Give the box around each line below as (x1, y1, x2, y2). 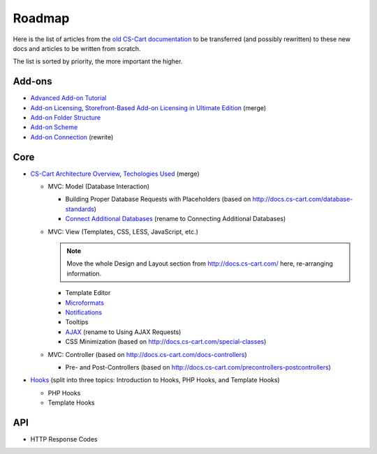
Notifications (65, 308, 103, 317)
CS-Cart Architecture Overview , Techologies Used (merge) (30, 169, 200, 178)
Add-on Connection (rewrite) (30, 133, 114, 141)
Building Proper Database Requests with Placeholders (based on (65, 195, 251, 204)
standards (65, 204, 94, 213)
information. (66, 269, 102, 278)
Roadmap (13, 10, 70, 26)
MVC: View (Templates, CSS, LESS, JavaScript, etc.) (47, 227, 199, 236)
